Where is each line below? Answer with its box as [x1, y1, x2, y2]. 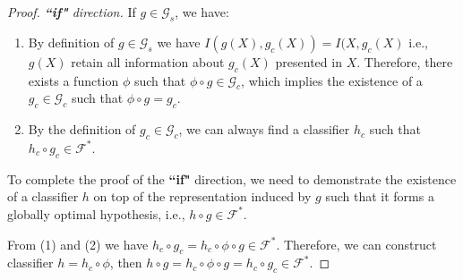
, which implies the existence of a [241, 71, 423, 89]
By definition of [28, 32, 115, 51]
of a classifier [7, 187, 79, 206]
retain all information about [71, 52, 225, 71]
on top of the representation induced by [93, 187, 312, 206]
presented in [275, 52, 342, 71]
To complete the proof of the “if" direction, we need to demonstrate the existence [7, 169, 457, 188]
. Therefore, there [356, 52, 453, 71]
